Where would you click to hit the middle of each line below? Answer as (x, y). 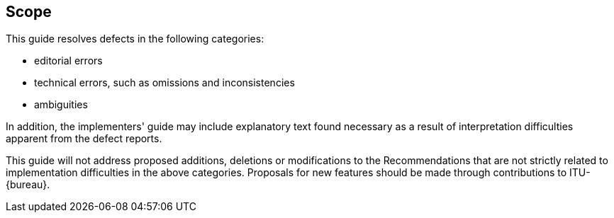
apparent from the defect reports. (84, 139)
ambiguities (61, 105)
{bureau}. (28, 185)
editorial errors (68, 61)
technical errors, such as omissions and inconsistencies (164, 83)
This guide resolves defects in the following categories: (135, 39)
